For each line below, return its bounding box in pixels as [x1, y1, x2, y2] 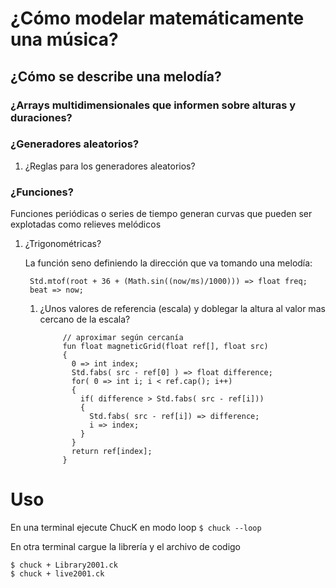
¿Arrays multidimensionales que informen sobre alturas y [10, 98, 297, 112]
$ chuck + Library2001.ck [10, 560, 118, 571]
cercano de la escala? [39, 313, 131, 326]
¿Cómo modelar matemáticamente [10, 7, 305, 30]
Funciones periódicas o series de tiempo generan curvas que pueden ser [10, 208, 313, 220]
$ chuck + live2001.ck [10, 569, 105, 579]
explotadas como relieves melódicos [10, 218, 162, 231]
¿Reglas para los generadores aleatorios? [24, 160, 196, 172]
